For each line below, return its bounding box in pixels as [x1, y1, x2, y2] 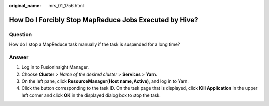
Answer [9, 54, 29, 61]
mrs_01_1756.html [48, 3, 84, 8]
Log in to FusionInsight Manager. [21, 64, 89, 70]
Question [9, 31, 32, 38]
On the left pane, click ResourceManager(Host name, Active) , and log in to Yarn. [21, 78, 189, 84]
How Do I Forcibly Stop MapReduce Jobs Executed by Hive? [9, 15, 199, 24]
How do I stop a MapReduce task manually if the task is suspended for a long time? [9, 41, 180, 47]
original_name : [9, 3, 41, 8]
